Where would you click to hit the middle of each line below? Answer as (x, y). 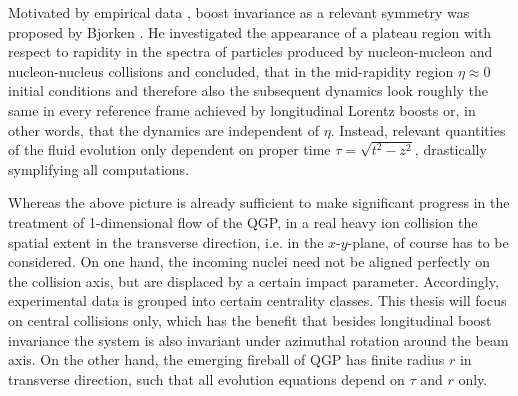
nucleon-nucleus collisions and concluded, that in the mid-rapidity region (231, 70)
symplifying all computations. (99, 168)
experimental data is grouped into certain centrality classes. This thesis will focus (257, 300)
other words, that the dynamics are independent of (164, 129)
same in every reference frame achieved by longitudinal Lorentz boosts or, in (242, 109)
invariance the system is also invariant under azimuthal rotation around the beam (258, 339)
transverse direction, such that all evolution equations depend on (206, 378)
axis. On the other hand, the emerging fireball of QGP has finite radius (226, 359)
